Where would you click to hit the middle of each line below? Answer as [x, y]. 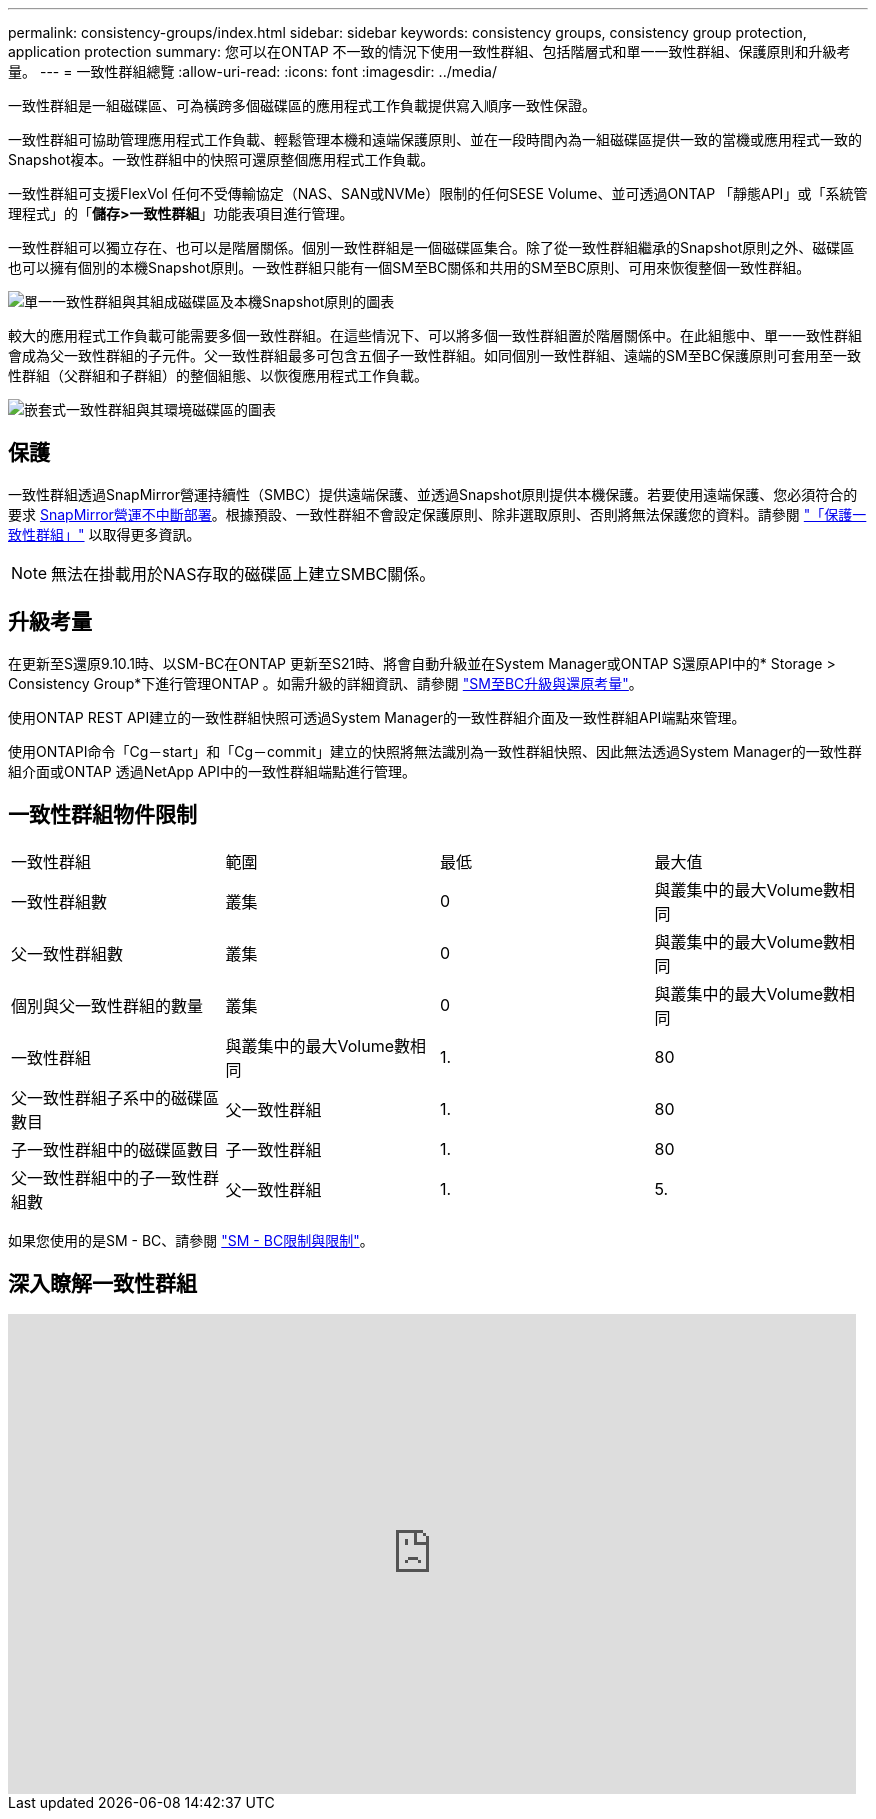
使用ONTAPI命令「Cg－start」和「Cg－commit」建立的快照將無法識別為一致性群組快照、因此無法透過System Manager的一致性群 [435, 751]
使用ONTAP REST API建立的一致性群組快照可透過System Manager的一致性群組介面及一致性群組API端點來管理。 [377, 717]
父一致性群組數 [67, 953]
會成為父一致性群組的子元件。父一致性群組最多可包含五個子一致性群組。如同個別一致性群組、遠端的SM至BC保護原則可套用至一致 [435, 355]
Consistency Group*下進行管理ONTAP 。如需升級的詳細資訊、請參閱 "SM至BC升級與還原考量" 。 [325, 683]
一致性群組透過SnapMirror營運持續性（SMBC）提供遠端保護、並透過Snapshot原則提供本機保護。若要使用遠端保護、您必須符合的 [433, 494]
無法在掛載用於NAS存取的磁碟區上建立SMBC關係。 [243, 573]
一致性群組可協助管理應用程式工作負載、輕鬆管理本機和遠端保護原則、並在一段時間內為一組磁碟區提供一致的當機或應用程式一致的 [435, 139]
